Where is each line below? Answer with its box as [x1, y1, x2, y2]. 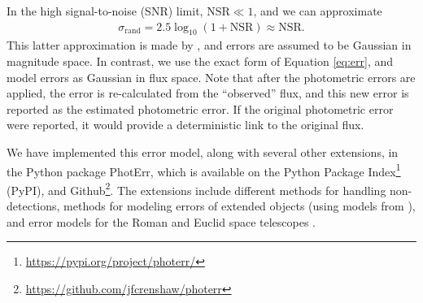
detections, [7, 197, 60, 214]
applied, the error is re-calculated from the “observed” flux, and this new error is [7, 84, 409, 102]
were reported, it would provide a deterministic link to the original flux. [7, 116, 364, 133]
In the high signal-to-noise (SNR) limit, [7, 2, 203, 19]
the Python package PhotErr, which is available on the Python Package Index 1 [7, 160, 401, 180]
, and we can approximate [253, 2, 382, 19]
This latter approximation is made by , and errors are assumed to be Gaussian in [7, 37, 412, 54]
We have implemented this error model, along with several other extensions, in [7, 143, 399, 160]
